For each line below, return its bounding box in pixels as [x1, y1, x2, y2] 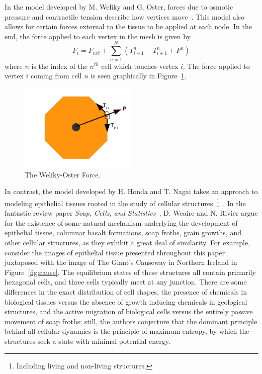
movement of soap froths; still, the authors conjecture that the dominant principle [5, 316, 257, 326]
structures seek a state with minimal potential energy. [5, 336, 170, 346]
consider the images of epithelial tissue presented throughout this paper [5, 247, 225, 257]
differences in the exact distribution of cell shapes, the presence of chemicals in [5, 287, 247, 297]
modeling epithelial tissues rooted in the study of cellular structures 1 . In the [5, 197, 246, 208]
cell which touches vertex [101, 60, 179, 71]
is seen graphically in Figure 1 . [91, 70, 187, 81]
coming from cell [30, 70, 82, 81]
